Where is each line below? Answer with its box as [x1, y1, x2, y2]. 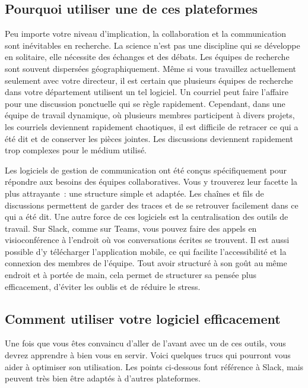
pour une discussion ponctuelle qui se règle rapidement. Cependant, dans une [5, 97, 285, 109]
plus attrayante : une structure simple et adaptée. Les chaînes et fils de [5, 187, 264, 199]
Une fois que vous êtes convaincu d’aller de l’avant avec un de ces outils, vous [5, 337, 286, 349]
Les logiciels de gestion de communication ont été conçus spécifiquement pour [5, 163, 287, 176]
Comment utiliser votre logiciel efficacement [5, 309, 281, 327]
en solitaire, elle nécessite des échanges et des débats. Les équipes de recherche [5, 51, 290, 63]
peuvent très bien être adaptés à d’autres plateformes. [5, 372, 201, 384]
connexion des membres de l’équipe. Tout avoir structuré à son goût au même [5, 257, 287, 269]
